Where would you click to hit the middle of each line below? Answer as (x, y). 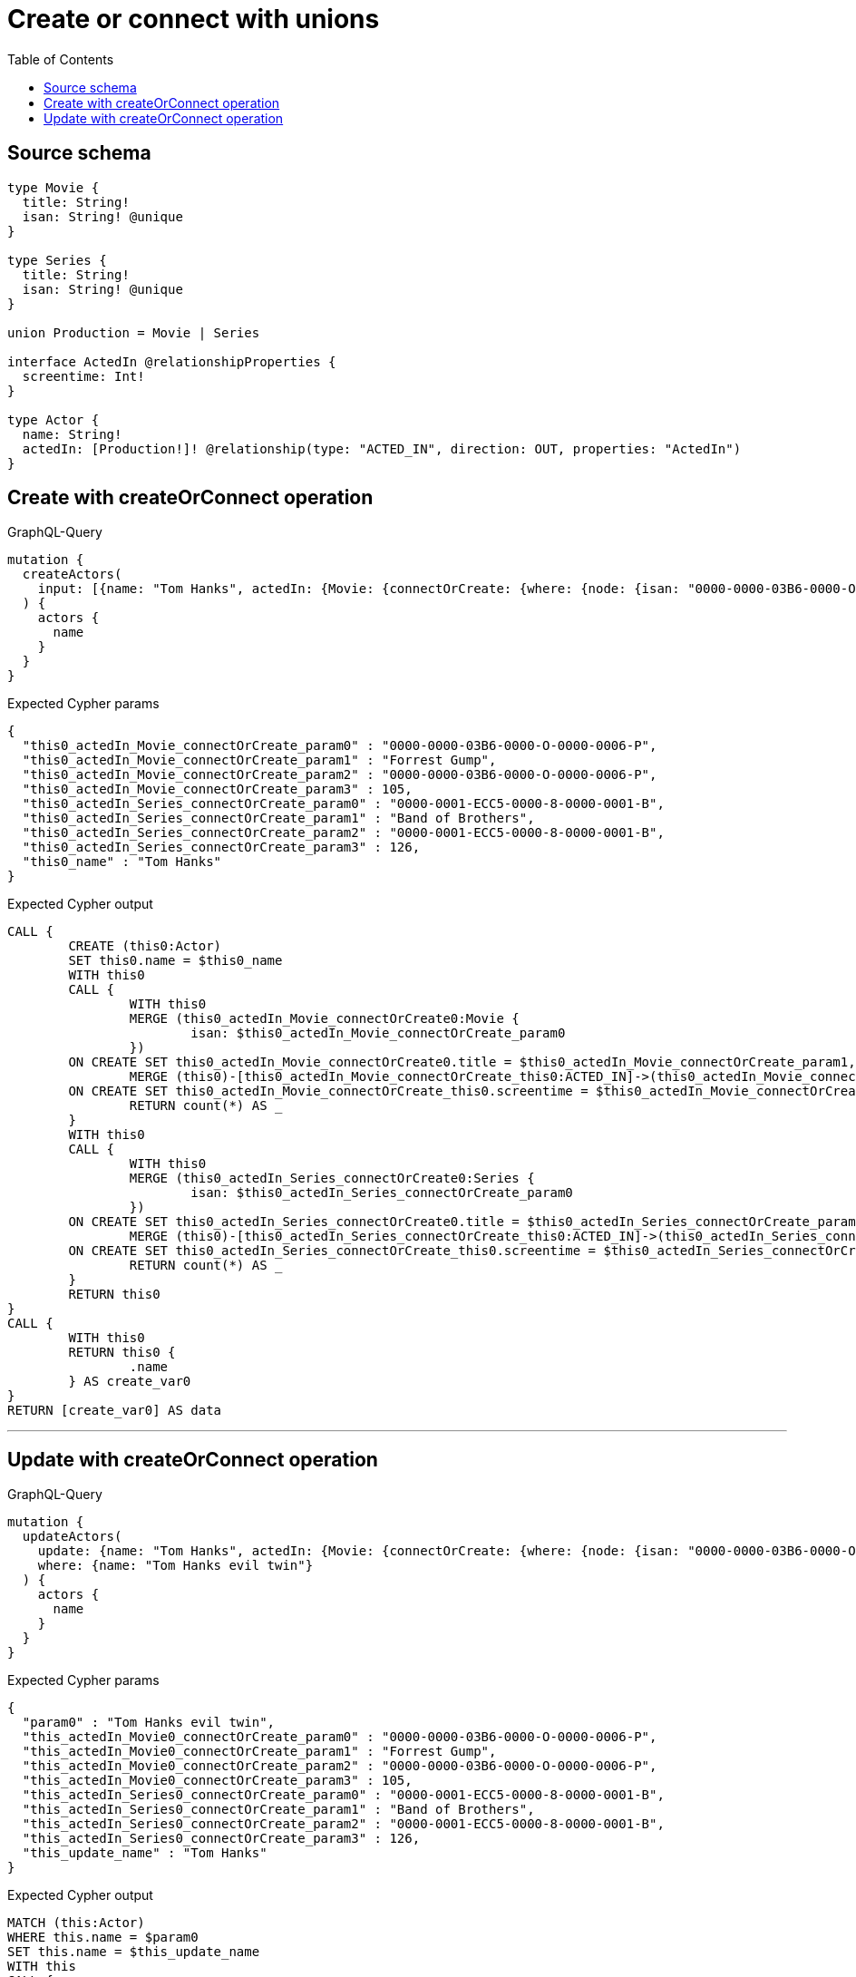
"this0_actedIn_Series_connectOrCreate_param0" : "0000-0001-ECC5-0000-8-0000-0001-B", (343, 804)
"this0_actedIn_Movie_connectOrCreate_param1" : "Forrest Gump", (259, 760)
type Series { (57, 260)
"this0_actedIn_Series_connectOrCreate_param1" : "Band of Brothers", (278, 818)
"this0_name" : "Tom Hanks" (122, 862)
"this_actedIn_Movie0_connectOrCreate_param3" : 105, (217, 1781)
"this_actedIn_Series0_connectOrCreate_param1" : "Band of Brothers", (278, 1810)
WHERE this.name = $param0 (103, 1938)
